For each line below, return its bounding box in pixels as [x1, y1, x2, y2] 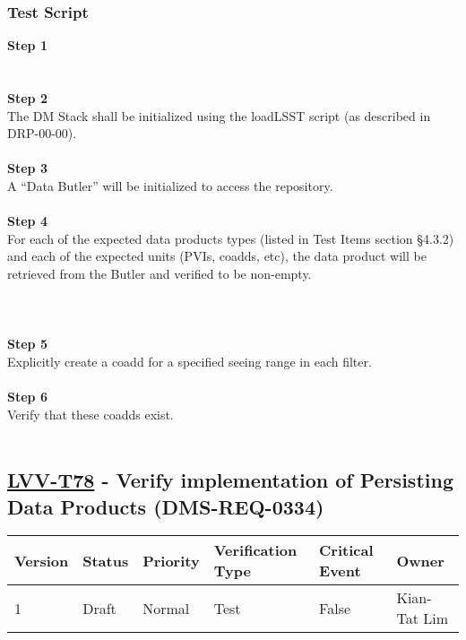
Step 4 [7, 212, 47, 230]
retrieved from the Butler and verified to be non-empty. [7, 264, 312, 282]
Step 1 [7, 36, 47, 55]
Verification [213, 540, 298, 561]
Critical [319, 540, 374, 561]
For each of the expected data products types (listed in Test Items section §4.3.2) [7, 229, 454, 247]
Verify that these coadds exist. [7, 404, 174, 423]
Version [14, 549, 69, 571]
